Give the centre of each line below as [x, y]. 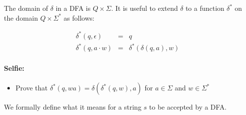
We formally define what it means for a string [73, 107]
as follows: [79, 17]
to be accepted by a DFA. [188, 107]
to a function [205, 8]
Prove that [31, 88]
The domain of [26, 8]
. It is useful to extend [145, 8]
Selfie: [14, 68]
